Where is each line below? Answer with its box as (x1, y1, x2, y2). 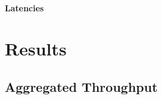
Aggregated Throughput (5, 77, 158, 95)
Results (5, 36, 67, 61)
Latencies (5, 1, 44, 14)
